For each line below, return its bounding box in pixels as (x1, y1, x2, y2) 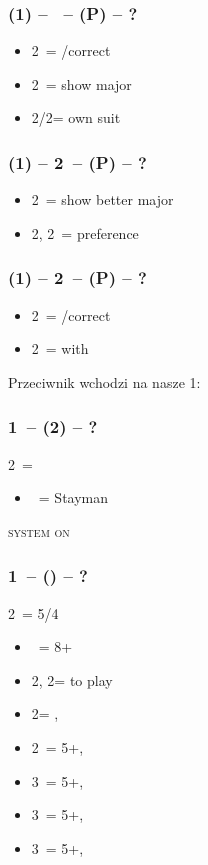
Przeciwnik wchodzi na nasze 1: (8, 371, 201, 392)
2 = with (31, 338, 89, 359)
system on (8, 520, 70, 541)
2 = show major (31, 73, 132, 94)
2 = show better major (31, 189, 174, 210)
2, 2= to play (31, 669, 113, 690)
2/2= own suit (31, 107, 121, 128)
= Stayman (38, 487, 109, 508)
